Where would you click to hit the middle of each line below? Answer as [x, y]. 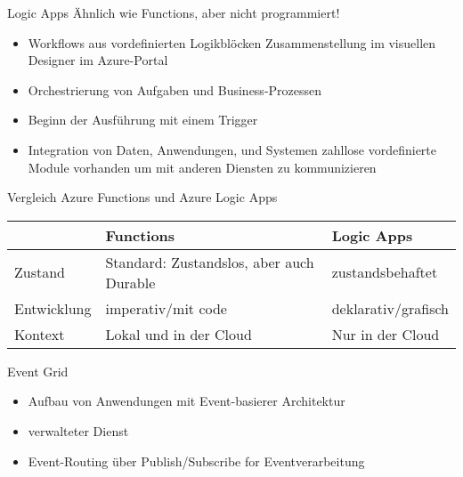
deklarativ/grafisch [390, 308]
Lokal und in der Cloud [179, 334]
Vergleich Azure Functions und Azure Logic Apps [142, 197]
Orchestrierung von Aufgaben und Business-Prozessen [175, 89]
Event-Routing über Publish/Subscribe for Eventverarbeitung [196, 461]
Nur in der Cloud [386, 334]
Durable [130, 282]
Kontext [40, 334]
